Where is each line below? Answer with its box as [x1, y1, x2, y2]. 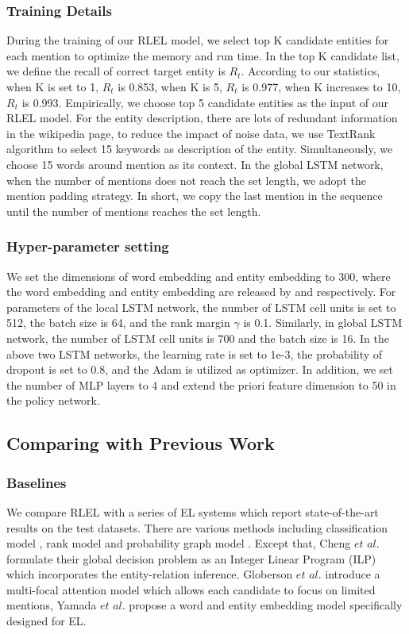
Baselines [6, 472, 67, 492]
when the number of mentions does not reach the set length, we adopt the [6, 171, 366, 188]
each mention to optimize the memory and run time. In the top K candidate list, [6, 47, 399, 63]
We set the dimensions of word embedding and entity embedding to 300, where [6, 267, 391, 284]
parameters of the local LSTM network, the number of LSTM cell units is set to [6, 298, 396, 315]
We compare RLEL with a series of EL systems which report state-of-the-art [6, 503, 379, 520]
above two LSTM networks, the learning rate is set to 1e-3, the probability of [6, 345, 383, 362]
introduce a [325, 566, 380, 582]
